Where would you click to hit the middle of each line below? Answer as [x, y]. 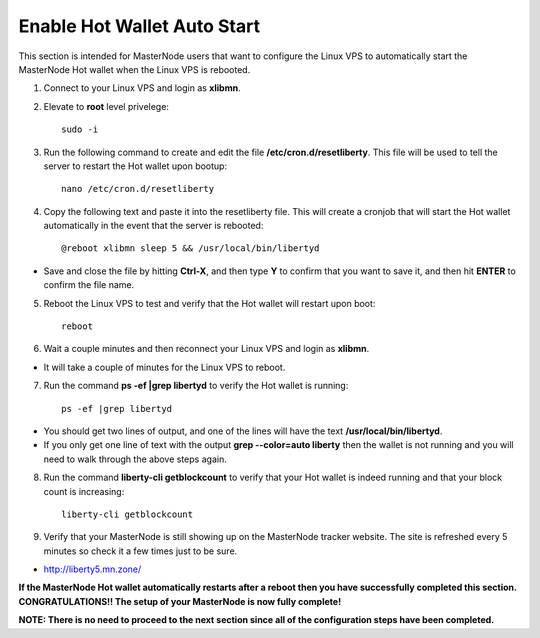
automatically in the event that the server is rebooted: [153, 226]
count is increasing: [84, 491]
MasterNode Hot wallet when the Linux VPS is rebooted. [134, 69]
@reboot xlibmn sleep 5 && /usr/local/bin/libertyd [190, 248]
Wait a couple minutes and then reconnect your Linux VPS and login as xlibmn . [206, 349]
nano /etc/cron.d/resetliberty [138, 189]
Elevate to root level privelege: [106, 106]
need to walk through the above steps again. [135, 459]
